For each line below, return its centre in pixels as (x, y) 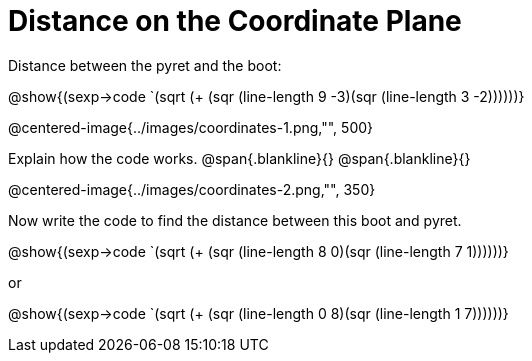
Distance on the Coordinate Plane (235, 21)
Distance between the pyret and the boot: (145, 65)
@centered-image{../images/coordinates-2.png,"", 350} (192, 189)
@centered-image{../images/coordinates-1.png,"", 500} (191, 127)
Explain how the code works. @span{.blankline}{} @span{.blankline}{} (239, 158)
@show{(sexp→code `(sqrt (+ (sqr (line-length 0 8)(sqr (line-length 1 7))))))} (258, 313)
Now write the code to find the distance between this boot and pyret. (235, 220)
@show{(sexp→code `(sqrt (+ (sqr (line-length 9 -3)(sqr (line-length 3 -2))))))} (266, 96)
